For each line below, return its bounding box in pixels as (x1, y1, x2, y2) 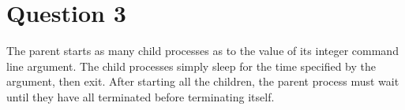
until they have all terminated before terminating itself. (6, 88, 275, 104)
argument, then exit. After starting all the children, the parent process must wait (6, 73, 399, 90)
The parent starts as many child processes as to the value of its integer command (6, 42, 399, 59)
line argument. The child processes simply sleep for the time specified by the (6, 57, 376, 74)
